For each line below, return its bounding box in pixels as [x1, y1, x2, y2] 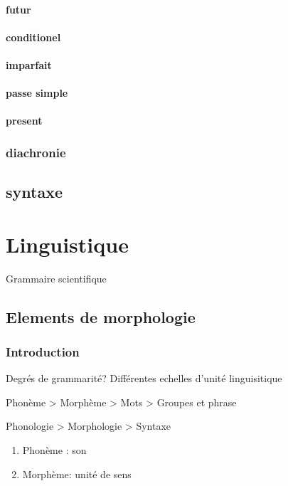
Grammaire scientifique [6, 270, 107, 285]
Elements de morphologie [6, 305, 196, 327]
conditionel [6, 29, 61, 44]
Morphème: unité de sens [22, 466, 132, 481]
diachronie [6, 143, 66, 161]
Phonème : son [22, 443, 87, 458]
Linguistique [6, 229, 129, 258]
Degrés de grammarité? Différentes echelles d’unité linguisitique [6, 371, 282, 386]
